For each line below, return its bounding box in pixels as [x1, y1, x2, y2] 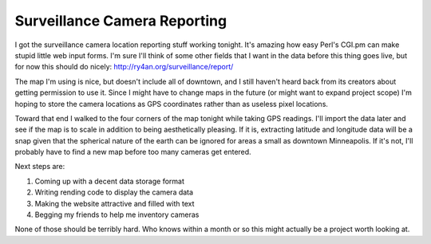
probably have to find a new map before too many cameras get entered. [14, 148, 251, 157]
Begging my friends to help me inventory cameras [34, 210, 200, 219]
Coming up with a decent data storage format [34, 176, 185, 186]
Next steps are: [14, 162, 65, 171]
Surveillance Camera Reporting [14, 12, 227, 30]
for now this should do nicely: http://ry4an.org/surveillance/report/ [14, 62, 234, 72]
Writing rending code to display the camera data [34, 187, 194, 197]
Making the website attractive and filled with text [34, 199, 195, 208]
